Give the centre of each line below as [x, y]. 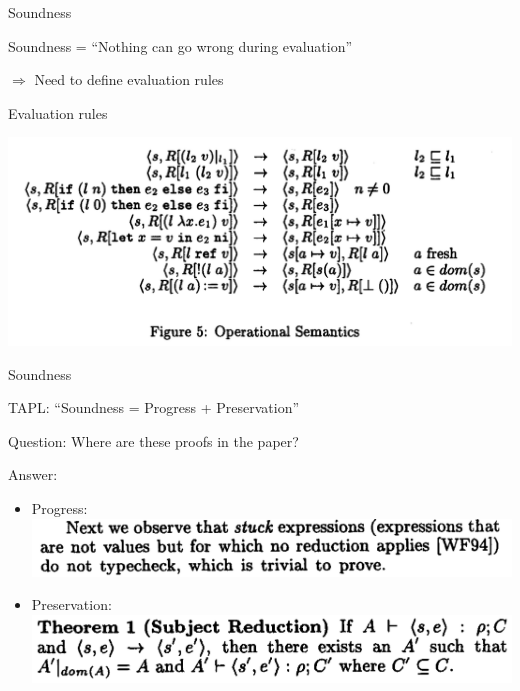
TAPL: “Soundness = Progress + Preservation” [154, 407]
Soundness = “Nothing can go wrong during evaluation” [180, 45]
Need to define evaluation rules [129, 79]
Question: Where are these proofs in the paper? [153, 440]
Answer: [33, 474]
